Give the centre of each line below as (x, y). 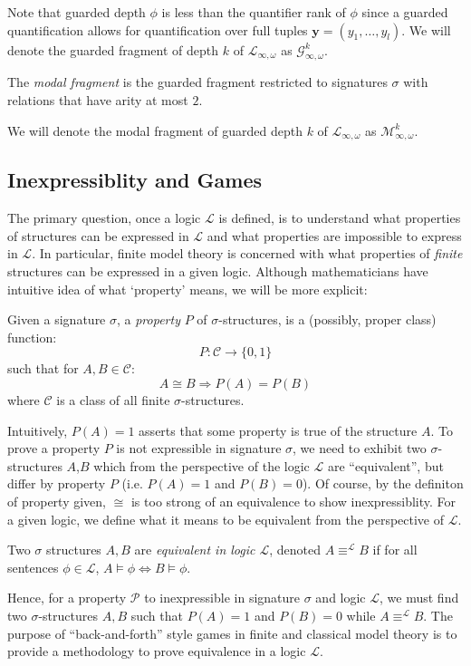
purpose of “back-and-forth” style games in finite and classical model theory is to (232, 633)
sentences (33, 567)
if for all (395, 550)
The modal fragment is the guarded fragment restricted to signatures (197, 82)
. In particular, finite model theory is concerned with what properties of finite (247, 253)
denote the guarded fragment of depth (113, 49)
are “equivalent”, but (385, 465)
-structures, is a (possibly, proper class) (327, 319)
